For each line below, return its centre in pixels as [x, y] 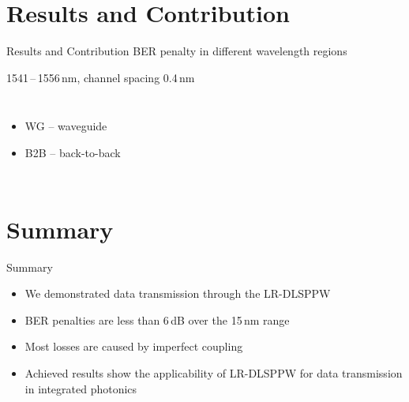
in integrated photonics [81, 388]
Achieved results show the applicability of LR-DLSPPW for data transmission [214, 373]
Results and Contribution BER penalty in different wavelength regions [177, 51]
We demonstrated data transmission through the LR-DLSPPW [178, 293]
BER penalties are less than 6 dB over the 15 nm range [157, 319]
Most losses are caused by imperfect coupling [134, 346]
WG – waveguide [66, 126]
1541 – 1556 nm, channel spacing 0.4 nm [101, 77]
